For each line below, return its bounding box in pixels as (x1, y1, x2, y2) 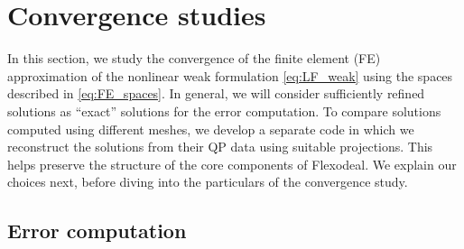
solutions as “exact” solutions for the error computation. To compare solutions (7, 101, 441, 120)
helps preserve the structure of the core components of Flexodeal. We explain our (7, 154, 457, 173)
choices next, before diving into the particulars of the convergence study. (7, 172, 408, 191)
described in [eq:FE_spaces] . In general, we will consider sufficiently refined (7, 84, 425, 103)
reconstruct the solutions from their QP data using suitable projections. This (7, 137, 433, 156)
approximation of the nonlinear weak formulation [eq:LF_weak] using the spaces (7, 66, 453, 85)
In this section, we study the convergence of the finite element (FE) (7, 49, 381, 68)
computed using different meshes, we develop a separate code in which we (7, 119, 414, 138)
